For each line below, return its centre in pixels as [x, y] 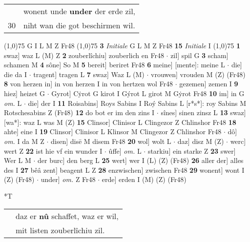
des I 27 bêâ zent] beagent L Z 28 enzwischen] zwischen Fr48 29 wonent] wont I [124, 170]
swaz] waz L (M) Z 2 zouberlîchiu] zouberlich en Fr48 [84, 55]
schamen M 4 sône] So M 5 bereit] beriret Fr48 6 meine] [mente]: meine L [115, 65]
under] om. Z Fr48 [68, 179]
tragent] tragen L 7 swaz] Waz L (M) [89, 74]
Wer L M [18, 160]
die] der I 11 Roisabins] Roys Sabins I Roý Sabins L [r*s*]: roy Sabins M [137, 103]
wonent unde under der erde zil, [80, 11]
